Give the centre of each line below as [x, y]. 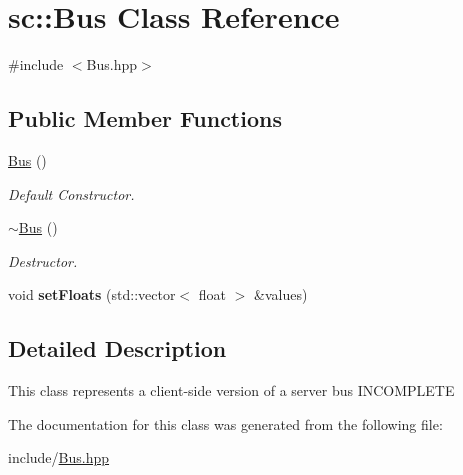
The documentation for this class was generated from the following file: [225, 423]
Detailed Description [117, 348]
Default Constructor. [71, 193]
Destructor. [43, 260]
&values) [280, 294]
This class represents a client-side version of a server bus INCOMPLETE [231, 390]
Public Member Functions [145, 118]
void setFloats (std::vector [92, 294]
